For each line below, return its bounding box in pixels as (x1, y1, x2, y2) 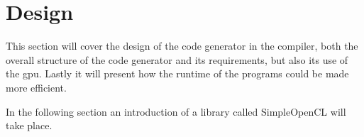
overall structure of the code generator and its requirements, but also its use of (6, 52, 348, 67)
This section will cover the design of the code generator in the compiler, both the (6, 38, 358, 53)
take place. (6, 118, 53, 133)
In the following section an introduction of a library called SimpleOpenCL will (6, 104, 346, 119)
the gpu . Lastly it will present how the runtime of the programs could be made (6, 66, 349, 81)
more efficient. (6, 80, 67, 94)
